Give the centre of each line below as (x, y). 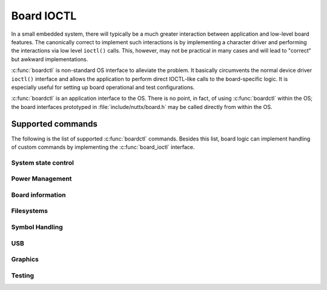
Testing (23, 275)
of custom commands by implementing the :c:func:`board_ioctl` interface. (103, 147)
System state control (42, 162)
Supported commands (54, 124)
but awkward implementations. (50, 59)
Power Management (41, 179)
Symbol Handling (37, 227)
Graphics (25, 259)
